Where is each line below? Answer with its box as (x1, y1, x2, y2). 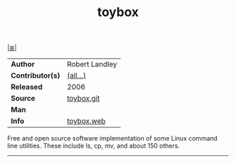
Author (11, 59, 35, 69)
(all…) (66, 71, 86, 80)
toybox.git (66, 94, 100, 104)
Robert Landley (66, 59, 117, 69)
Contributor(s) (11, 71, 60, 80)
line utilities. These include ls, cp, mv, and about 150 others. (7, 141, 181, 150)
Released (11, 82, 43, 92)
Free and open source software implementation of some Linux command (7, 134, 218, 143)
